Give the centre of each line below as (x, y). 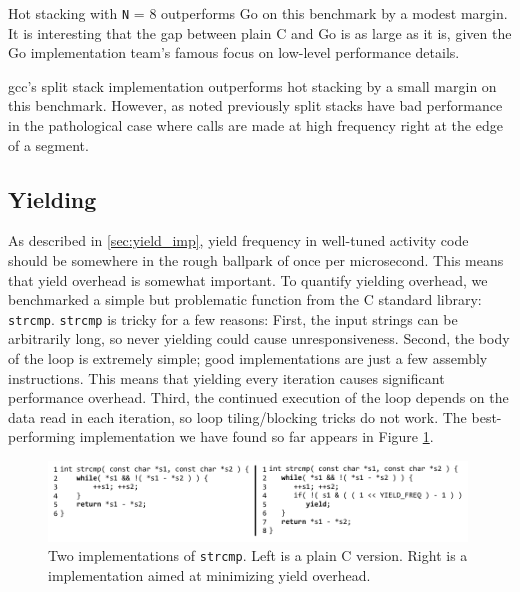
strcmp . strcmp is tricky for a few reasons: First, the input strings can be (233, 318)
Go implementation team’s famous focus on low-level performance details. (234, 52)
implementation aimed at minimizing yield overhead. (209, 574)
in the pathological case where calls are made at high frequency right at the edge (255, 125)
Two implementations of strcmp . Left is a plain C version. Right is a (258, 555)
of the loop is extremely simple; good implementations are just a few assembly (248, 358)
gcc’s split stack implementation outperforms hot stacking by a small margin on (252, 85)
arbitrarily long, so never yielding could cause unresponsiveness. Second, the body (259, 338)
